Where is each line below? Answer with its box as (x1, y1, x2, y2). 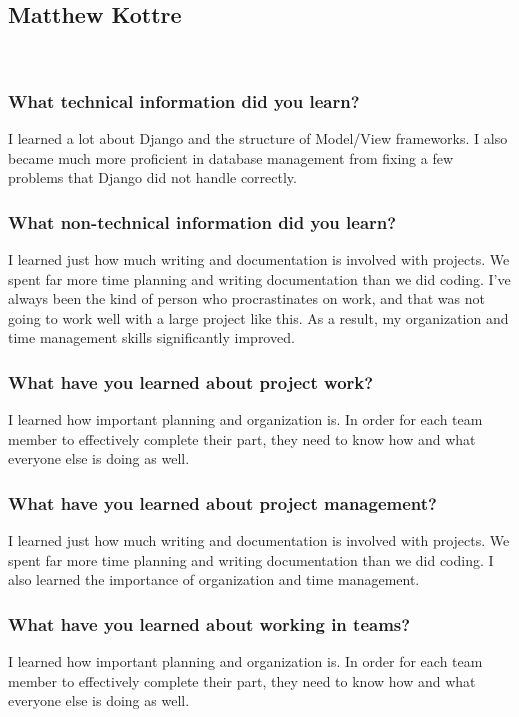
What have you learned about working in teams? (8, 611, 411, 636)
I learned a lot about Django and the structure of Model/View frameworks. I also (8, 128, 508, 149)
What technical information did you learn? (8, 88, 360, 113)
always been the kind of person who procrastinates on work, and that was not (8, 288, 485, 309)
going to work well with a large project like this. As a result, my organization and (8, 307, 509, 328)
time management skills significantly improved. (8, 327, 295, 348)
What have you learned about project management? (8, 490, 437, 515)
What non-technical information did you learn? (8, 209, 397, 234)
